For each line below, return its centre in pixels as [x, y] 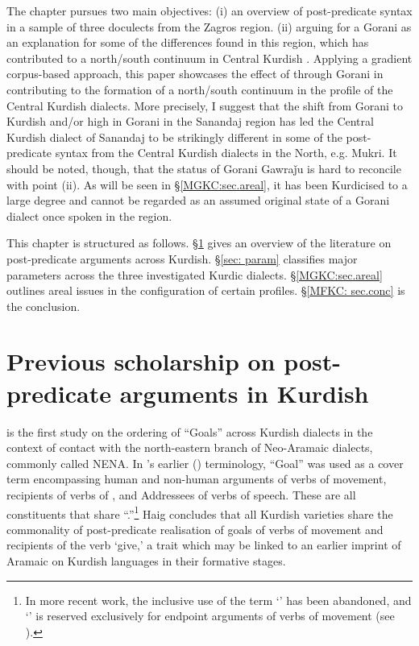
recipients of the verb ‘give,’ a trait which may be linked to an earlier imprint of [204, 545]
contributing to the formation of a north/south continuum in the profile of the [200, 89]
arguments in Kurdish [244, 393]
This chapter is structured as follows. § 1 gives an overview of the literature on [199, 243]
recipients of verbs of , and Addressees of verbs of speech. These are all [181, 494]
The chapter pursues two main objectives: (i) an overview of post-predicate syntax [209, 10]
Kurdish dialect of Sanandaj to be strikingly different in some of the [174, 137]
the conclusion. [44, 306]
